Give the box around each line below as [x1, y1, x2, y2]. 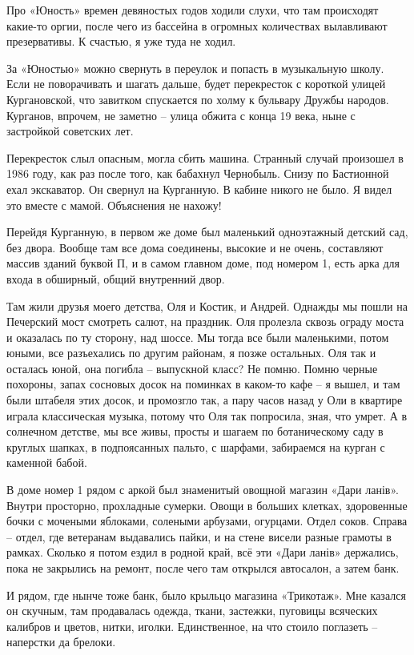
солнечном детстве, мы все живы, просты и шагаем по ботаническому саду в [6, 423, 384, 440]
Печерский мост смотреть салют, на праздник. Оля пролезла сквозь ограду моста [6, 313, 404, 330]
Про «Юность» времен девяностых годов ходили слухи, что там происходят [6, 2, 379, 18]
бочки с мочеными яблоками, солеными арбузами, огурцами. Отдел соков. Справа [6, 512, 408, 529]
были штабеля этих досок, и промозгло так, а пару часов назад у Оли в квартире [6, 392, 403, 408]
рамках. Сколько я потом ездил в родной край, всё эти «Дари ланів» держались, [6, 544, 399, 561]
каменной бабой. [6, 454, 87, 471]
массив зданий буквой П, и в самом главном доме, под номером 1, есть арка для [6, 255, 400, 271]
